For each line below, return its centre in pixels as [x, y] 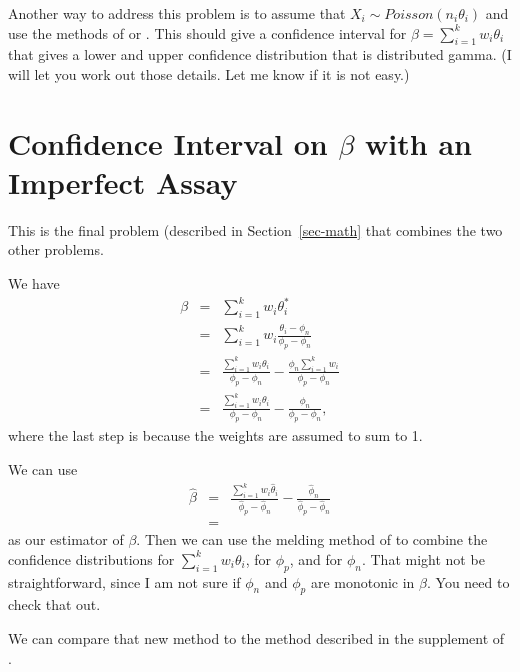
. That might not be [423, 558]
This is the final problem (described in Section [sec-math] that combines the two [255, 229]
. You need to [468, 581]
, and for [316, 558]
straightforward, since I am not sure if [124, 581]
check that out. [54, 604]
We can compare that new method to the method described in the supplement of [256, 638]
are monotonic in [362, 581]
